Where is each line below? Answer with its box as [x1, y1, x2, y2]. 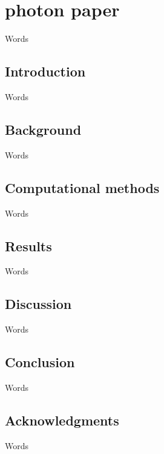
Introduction [5, 62, 86, 81]
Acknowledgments [5, 410, 119, 429]
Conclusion [5, 353, 75, 371]
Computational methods [5, 178, 160, 197]
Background [5, 120, 82, 138]
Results [5, 236, 52, 255]
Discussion [5, 294, 72, 313]
